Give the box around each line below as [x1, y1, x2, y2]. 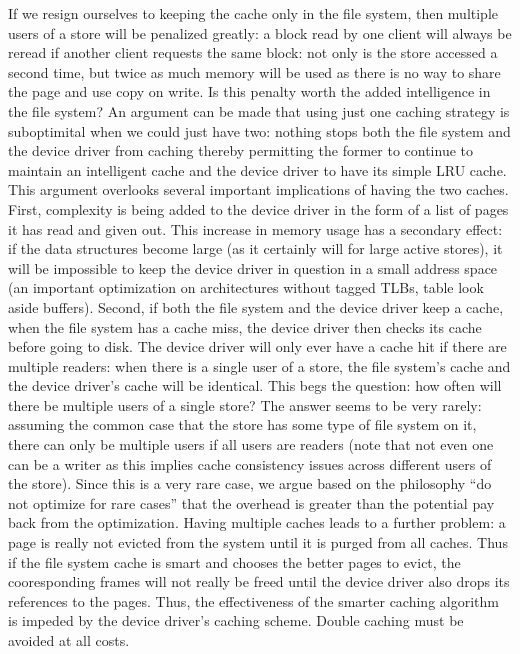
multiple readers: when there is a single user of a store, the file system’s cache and [8, 355, 511, 376]
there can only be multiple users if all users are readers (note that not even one [8, 434, 494, 455]
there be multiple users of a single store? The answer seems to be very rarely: [8, 394, 482, 415]
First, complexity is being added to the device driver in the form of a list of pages [8, 198, 509, 219]
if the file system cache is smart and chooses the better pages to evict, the [8, 551, 461, 572]
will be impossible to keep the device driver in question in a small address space [8, 257, 498, 278]
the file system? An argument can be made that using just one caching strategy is [8, 100, 510, 121]
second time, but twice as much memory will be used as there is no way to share [8, 61, 501, 82]
